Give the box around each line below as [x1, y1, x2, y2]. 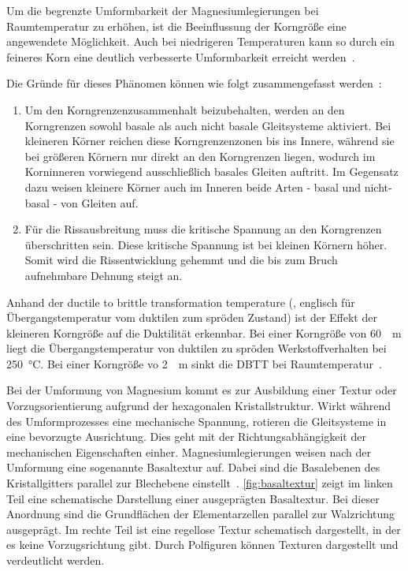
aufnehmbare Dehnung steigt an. [24, 267, 183, 283]
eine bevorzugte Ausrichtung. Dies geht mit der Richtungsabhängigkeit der [6, 428, 366, 445]
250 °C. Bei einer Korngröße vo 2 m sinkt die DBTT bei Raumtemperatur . [6, 355, 382, 371]
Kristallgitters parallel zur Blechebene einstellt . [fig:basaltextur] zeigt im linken [6, 475, 393, 491]
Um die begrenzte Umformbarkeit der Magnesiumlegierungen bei [6, 2, 319, 18]
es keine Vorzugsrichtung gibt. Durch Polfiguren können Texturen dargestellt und [6, 536, 399, 553]
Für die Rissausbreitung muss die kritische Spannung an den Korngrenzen [24, 221, 382, 237]
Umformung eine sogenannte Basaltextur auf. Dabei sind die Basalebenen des [6, 459, 380, 476]
